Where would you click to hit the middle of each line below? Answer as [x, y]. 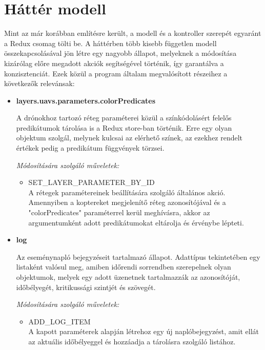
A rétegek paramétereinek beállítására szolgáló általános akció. [127, 192]
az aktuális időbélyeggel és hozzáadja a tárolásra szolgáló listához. [132, 341]
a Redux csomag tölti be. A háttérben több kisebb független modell [110, 43]
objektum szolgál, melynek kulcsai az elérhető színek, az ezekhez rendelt [129, 138]
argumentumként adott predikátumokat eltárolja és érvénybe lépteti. [136, 222]
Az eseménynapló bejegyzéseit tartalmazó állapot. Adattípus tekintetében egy [138, 256]
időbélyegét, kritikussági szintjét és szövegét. [86, 287]
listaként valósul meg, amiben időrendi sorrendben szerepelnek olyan [124, 267]
